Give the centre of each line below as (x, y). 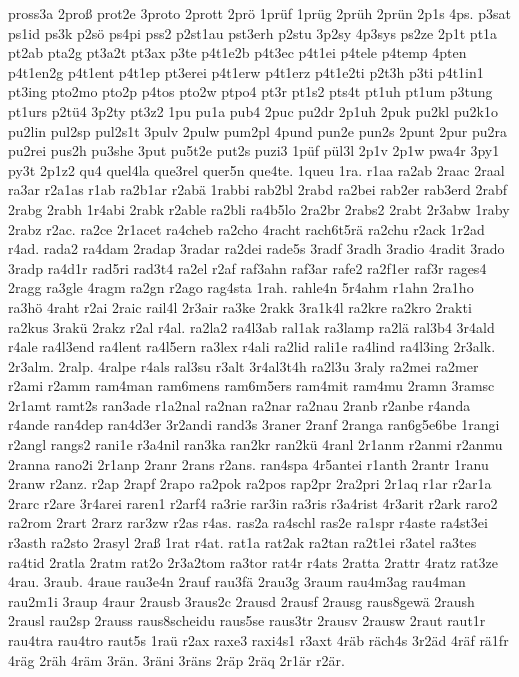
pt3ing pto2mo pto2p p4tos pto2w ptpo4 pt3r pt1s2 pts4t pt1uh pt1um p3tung (250, 91)
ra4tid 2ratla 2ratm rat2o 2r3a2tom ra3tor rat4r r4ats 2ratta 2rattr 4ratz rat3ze (253, 561)
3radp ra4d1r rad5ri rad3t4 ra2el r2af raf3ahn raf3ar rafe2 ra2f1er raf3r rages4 (247, 267)
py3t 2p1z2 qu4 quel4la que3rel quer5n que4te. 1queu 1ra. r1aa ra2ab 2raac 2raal (256, 169)
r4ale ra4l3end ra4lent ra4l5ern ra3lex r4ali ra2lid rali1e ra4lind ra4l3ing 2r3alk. (252, 346)
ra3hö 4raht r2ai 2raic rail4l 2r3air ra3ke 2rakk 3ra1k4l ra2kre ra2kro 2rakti (240, 306)
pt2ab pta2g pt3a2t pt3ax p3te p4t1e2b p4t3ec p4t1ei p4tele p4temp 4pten (237, 52)
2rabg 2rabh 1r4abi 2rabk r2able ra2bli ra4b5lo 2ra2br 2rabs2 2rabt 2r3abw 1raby (259, 208)
